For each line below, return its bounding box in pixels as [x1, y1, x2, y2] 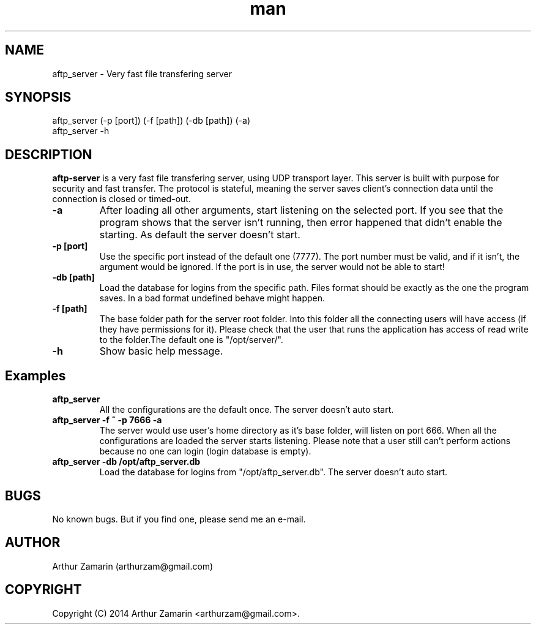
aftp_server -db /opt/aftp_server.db [52, 456, 201, 467]
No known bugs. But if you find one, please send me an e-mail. [52, 513, 306, 524]
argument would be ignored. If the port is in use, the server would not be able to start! [99, 262, 445, 273]
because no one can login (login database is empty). [99, 446, 311, 457]
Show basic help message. [99, 345, 223, 358]
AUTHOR [5, 535, 61, 551]
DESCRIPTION [5, 146, 92, 162]
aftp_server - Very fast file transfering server [52, 68, 233, 79]
